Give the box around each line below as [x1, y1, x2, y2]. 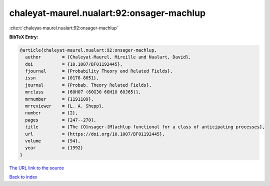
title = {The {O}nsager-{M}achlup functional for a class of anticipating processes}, [25, 124, 265, 130]
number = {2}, [25, 110, 78, 116]
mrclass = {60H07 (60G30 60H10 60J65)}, [25, 89, 141, 95]
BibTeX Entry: [9, 34, 38, 40]
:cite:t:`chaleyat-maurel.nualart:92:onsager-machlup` [9, 25, 118, 31]
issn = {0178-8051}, [25, 75, 99, 81]
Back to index [9, 174, 37, 180]
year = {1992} [25, 145, 83, 151]
